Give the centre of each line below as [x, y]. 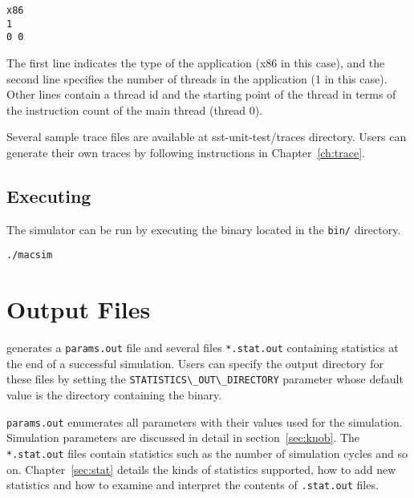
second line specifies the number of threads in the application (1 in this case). [197, 78]
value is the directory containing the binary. [114, 395]
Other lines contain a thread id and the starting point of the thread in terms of [201, 94]
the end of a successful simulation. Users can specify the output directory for [195, 363]
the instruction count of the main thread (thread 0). [135, 109]
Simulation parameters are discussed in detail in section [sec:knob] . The [183, 437]
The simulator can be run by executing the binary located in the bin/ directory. [204, 229]
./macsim [30, 255]
